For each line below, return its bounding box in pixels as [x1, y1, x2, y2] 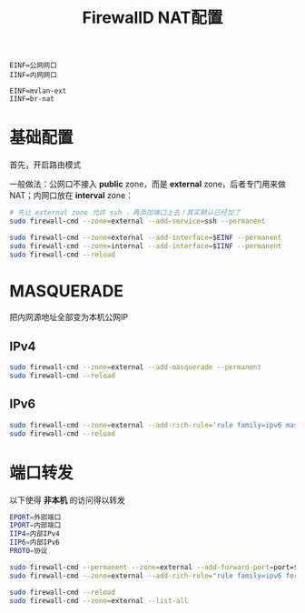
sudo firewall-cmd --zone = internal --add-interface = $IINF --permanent [9, 241, 282, 250]
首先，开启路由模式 [9, 159, 82, 170]
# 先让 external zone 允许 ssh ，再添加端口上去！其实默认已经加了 [9, 208, 241, 217]
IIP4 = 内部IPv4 [9, 529, 61, 538]
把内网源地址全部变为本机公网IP [9, 312, 129, 323]
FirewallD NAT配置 [82, 7, 223, 28]
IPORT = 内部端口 [9, 521, 62, 530]
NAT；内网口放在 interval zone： [9, 190, 134, 201]
